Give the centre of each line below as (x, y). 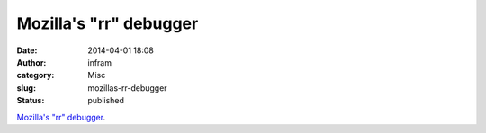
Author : (31, 62)
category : (36, 75)
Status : (31, 101)
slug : (26, 88)
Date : (27, 50)
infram (100, 62)
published (106, 101)
